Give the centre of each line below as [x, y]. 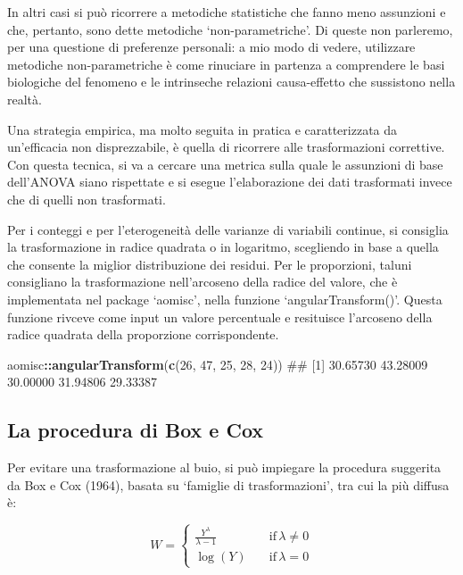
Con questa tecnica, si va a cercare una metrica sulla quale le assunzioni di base [225, 164]
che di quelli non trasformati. [87, 199]
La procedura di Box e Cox [136, 430]
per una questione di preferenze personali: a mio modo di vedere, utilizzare [211, 47]
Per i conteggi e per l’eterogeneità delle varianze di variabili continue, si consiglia [228, 229]
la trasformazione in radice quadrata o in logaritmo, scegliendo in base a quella [223, 247]
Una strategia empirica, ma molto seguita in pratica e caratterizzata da [203, 129]
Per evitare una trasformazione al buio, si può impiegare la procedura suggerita [224, 467]
